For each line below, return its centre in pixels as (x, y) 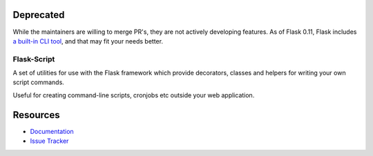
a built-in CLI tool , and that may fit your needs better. (88, 41)
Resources (36, 115)
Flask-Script (34, 59)
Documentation (52, 131)
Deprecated (39, 15)
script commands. (39, 82)
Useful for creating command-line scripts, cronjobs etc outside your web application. (134, 95)
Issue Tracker (49, 141)
